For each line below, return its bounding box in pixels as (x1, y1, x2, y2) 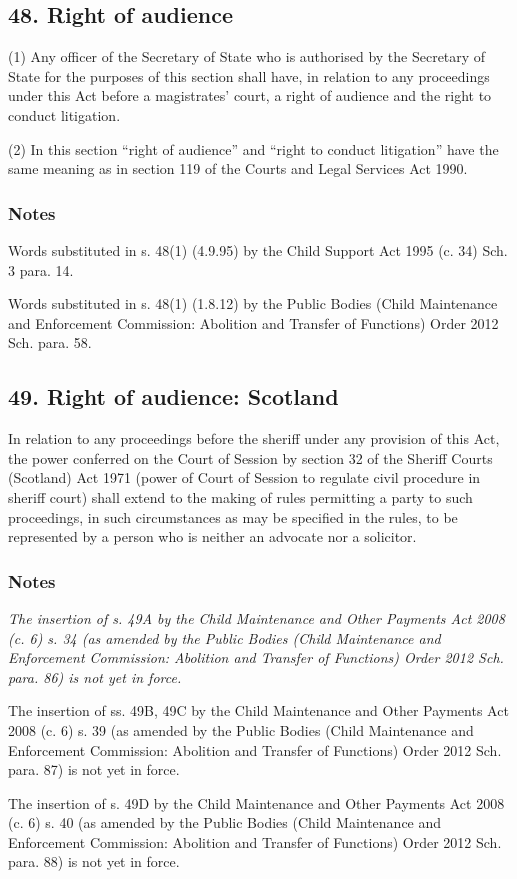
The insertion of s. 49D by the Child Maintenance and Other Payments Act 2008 (8, 792, 505, 813)
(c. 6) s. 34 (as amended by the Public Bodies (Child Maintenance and (8, 627, 441, 648)
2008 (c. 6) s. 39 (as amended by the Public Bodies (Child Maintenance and (8, 719, 474, 740)
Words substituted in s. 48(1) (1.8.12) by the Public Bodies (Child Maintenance (8, 293, 498, 314)
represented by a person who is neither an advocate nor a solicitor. (8, 526, 417, 547)
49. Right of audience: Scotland (8, 381, 339, 412)
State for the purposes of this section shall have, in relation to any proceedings (8, 65, 490, 86)
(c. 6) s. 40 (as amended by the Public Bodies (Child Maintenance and (8, 812, 442, 833)
